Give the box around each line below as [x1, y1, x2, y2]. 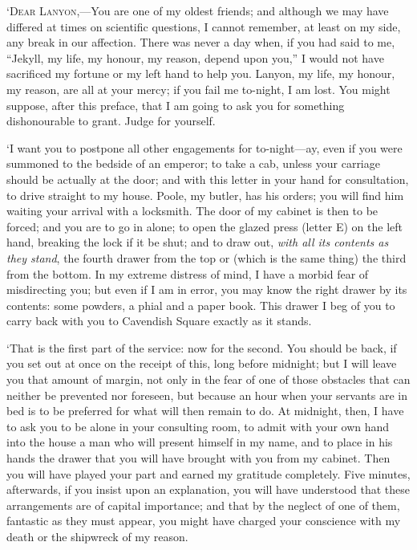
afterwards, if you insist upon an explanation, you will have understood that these [6, 481, 411, 498]
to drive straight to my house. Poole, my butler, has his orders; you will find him [6, 186, 404, 203]
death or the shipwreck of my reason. [6, 528, 188, 544]
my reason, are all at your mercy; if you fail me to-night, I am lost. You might [6, 80, 391, 97]
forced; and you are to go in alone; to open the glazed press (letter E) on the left [6, 218, 403, 234]
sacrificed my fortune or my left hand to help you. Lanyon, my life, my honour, [6, 65, 395, 82]
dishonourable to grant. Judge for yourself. [6, 112, 216, 129]
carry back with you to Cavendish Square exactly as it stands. [6, 312, 312, 329]
